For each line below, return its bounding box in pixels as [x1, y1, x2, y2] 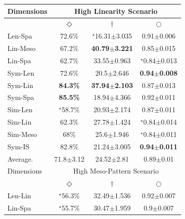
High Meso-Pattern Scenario [73, 166, 159, 176]
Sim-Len [7, 104, 33, 115]
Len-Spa [7, 31, 32, 41]
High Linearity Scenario [74, 5, 158, 16]
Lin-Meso [7, 43, 36, 53]
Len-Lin [7, 190, 31, 201]
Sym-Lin [7, 80, 33, 90]
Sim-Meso [7, 129, 37, 139]
